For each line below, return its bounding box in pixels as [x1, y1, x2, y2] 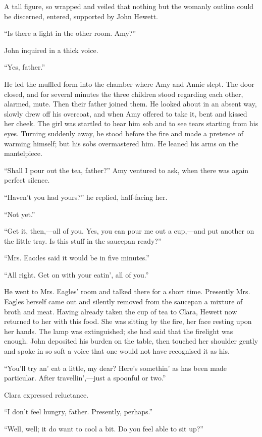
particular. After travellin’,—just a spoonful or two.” [4, 372, 166, 383]
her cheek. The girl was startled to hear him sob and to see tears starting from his [4, 118, 258, 129]
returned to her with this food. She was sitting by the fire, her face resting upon [4, 316, 252, 326]
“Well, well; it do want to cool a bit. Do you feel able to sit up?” [4, 423, 203, 433]
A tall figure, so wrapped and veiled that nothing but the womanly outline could [4, 1, 254, 11]
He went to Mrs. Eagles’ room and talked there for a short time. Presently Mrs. [4, 286, 250, 297]
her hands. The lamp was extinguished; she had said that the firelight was [4, 325, 233, 336]
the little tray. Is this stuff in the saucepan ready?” [4, 235, 162, 246]
